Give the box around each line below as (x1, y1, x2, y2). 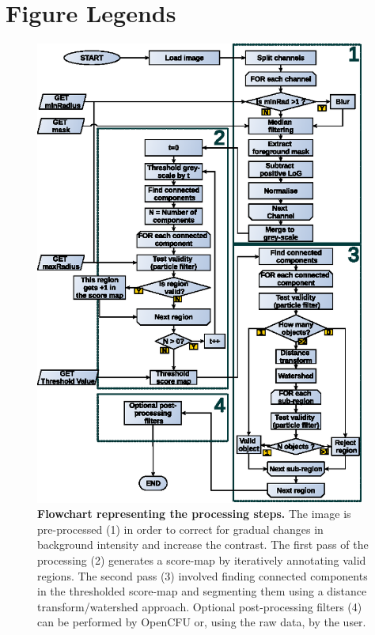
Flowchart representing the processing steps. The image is (37, 505, 351, 522)
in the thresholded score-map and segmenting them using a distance (37, 583, 367, 599)
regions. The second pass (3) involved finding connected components (37, 567, 368, 584)
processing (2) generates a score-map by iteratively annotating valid (37, 552, 366, 569)
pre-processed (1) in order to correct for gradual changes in (37, 520, 324, 537)
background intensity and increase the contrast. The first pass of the (37, 536, 369, 553)
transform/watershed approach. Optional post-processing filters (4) (37, 598, 362, 614)
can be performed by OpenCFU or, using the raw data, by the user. (37, 614, 366, 630)
